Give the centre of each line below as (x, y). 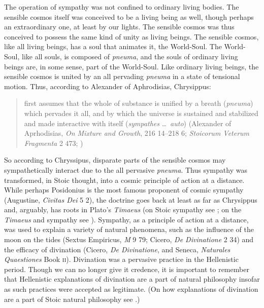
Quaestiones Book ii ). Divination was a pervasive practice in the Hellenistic (121, 259)
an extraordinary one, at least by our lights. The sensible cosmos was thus (119, 27)
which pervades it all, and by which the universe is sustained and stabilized (141, 113)
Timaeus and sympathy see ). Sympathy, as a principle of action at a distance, (126, 219)
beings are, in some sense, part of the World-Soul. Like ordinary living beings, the (131, 66)
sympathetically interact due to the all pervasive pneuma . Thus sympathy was (126, 169)
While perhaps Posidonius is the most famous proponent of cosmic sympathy (124, 190)
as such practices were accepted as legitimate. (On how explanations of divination (131, 289)
